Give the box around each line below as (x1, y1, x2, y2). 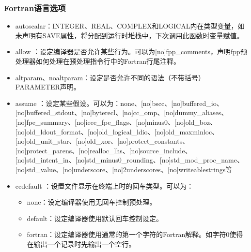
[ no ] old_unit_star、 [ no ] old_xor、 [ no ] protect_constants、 (15, 136, 189, 146)
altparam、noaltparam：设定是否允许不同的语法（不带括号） (15, 72, 205, 82)
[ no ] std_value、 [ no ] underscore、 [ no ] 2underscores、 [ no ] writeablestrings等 (15, 164, 233, 174)
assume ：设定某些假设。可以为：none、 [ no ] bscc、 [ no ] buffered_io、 (15, 98, 223, 108)
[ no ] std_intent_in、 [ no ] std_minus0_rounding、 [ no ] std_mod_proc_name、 (15, 155, 244, 165)
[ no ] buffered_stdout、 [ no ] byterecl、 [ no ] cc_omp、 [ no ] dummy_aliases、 (15, 107, 228, 118)
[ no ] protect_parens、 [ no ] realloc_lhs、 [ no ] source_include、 (15, 145, 192, 155)
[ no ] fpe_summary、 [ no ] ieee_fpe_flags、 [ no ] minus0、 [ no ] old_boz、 (15, 117, 217, 127)
